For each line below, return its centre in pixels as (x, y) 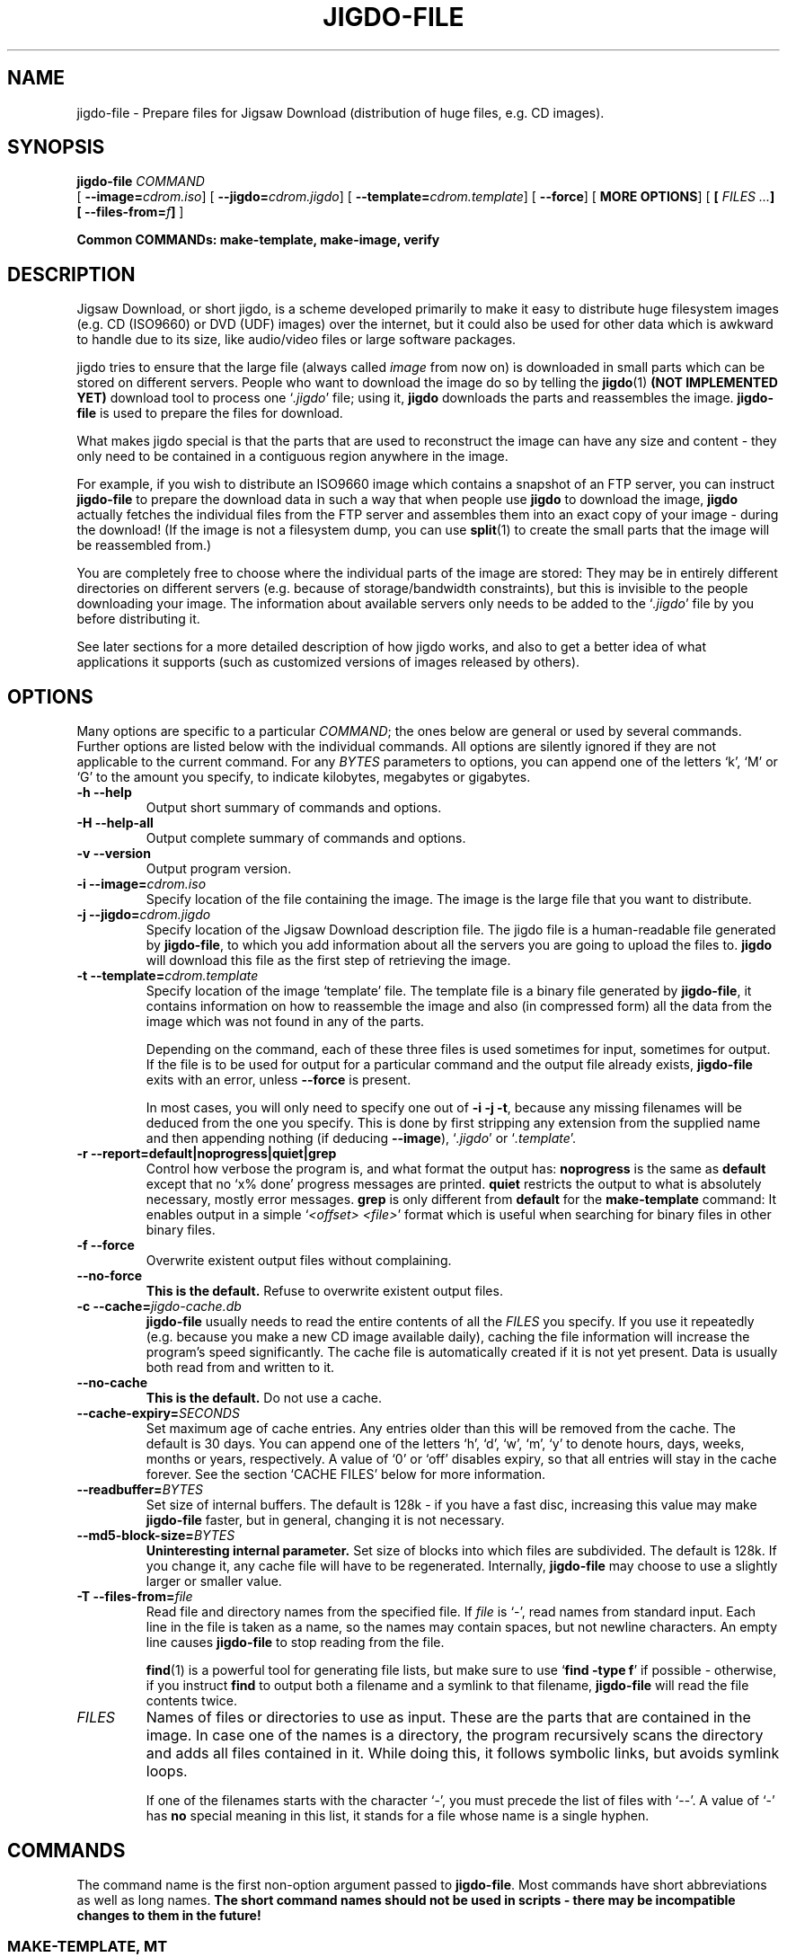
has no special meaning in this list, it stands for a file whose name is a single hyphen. (398, 1816)
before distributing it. (138, 619)
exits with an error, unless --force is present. (279, 1080)
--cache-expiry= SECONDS (158, 1413)
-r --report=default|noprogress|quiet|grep (207, 1154)
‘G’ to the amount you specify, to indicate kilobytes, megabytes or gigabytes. (304, 777)
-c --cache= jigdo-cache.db (159, 1306)
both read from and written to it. (240, 1368)
